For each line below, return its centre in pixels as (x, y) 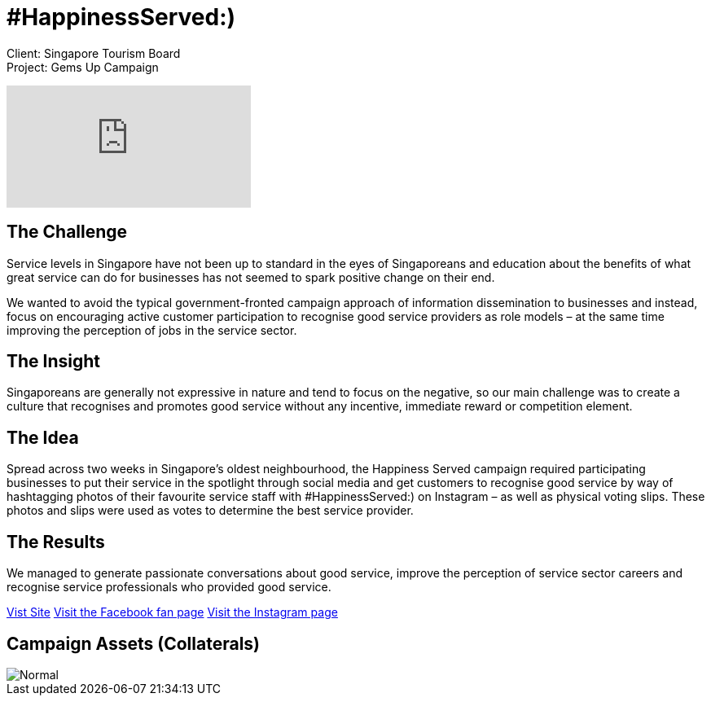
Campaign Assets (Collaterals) (134, 643)
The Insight (54, 362)
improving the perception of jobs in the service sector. (152, 330)
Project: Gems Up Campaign (83, 67)
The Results (56, 542)
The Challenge (67, 232)
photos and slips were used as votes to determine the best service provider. (210, 511)
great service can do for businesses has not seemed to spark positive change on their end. (251, 277)
